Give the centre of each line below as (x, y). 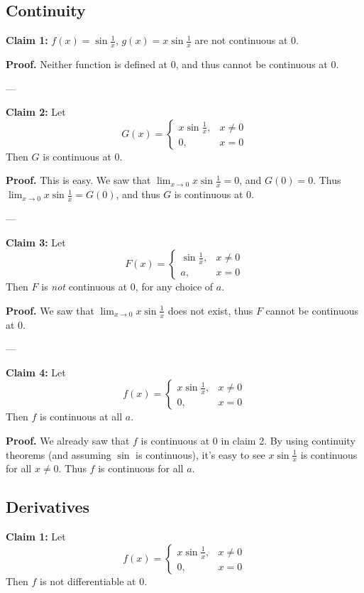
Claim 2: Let (36, 112)
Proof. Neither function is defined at (87, 64)
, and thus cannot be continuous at (252, 64)
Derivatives (48, 507)
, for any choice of (174, 287)
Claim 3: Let (36, 242)
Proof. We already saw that (68, 441)
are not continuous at (241, 40)
